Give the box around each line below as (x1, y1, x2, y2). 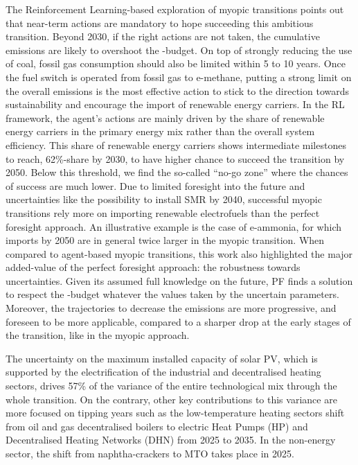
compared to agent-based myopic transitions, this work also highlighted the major (6, 246, 353, 261)
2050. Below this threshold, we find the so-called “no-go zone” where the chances (6, 165, 348, 179)
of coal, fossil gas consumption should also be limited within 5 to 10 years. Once (6, 56, 346, 71)
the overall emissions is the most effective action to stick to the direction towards (6, 83, 350, 98)
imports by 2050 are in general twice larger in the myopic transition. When (6, 233, 325, 247)
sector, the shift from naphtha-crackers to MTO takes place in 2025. (6, 446, 294, 460)
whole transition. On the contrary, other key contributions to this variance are (6, 392, 337, 406)
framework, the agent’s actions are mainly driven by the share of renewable (6, 110, 325, 125)
